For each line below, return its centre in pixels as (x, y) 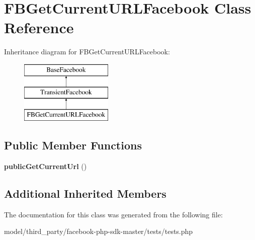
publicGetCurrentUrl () (46, 166)
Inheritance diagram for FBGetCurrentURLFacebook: (87, 52)
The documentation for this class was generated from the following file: (113, 214)
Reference (39, 27)
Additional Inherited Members (85, 193)
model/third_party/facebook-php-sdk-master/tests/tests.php (99, 231)
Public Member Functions (73, 145)
